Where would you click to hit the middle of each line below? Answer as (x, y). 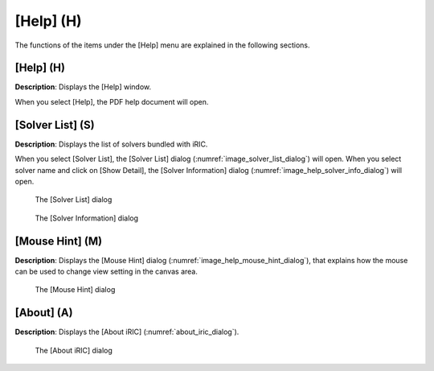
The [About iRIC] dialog (74, 350)
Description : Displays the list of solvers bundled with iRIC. (111, 144)
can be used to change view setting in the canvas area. (106, 271)
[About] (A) (44, 313)
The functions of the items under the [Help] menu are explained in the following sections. (162, 45)
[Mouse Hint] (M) (59, 241)
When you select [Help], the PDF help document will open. (112, 101)
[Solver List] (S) (55, 125)
